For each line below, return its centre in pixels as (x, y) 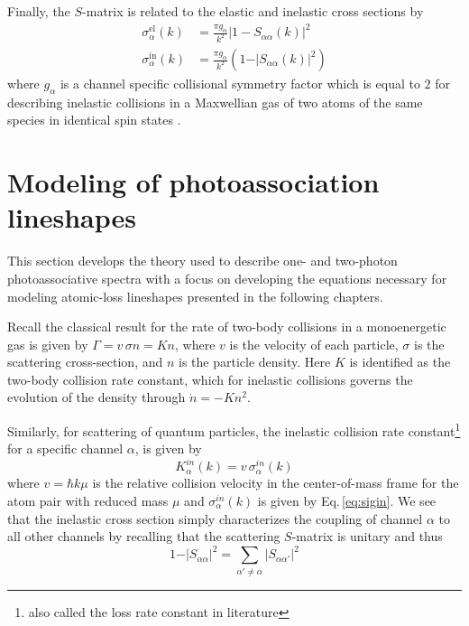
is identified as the (400, 362)
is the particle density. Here (254, 362)
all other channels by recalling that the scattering (144, 536)
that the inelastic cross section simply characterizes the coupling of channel (215, 518)
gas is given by (48, 344)
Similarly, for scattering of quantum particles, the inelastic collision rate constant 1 (234, 430)
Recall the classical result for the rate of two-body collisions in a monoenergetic (227, 327)
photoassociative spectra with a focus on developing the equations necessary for (227, 278)
